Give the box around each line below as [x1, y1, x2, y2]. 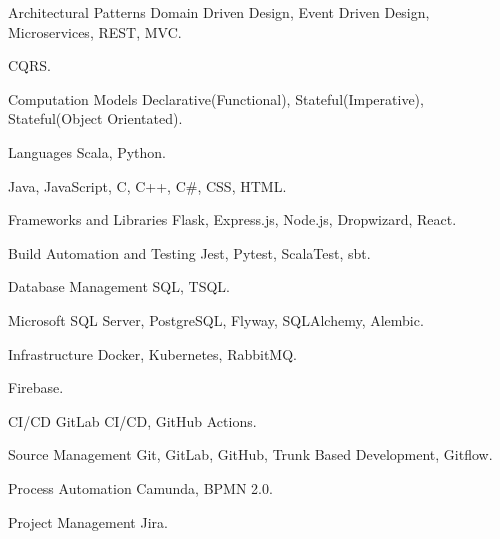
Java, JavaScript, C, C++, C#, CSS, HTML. [8, 175, 287, 196]
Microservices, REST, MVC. [8, 21, 182, 42]
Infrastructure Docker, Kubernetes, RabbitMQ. [8, 343, 297, 364]
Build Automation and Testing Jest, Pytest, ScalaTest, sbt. [8, 242, 371, 263]
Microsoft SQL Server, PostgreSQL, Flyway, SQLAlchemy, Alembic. [8, 309, 424, 330]
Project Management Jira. [8, 511, 168, 532]
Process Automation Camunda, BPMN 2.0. [8, 477, 273, 498]
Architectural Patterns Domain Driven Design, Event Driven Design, [8, 2, 430, 22]
